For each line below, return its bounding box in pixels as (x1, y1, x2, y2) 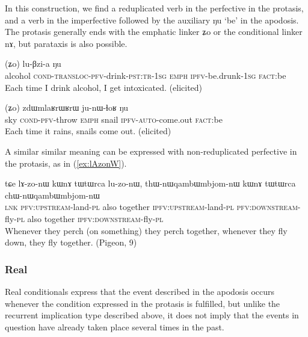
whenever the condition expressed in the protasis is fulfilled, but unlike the (5, 297, 280, 309)
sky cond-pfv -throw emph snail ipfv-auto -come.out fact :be (5, 113, 223, 125)
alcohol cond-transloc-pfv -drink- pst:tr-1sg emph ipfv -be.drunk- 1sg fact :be (5, 69, 286, 81)
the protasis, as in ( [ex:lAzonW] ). (5, 156, 127, 169)
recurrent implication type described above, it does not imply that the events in (5, 309, 299, 321)
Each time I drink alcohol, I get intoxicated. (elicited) (5, 81, 203, 93)
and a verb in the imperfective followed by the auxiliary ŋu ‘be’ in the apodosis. (5, 13, 299, 26)
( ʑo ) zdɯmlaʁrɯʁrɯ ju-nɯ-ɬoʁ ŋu (5, 101, 128, 114)
